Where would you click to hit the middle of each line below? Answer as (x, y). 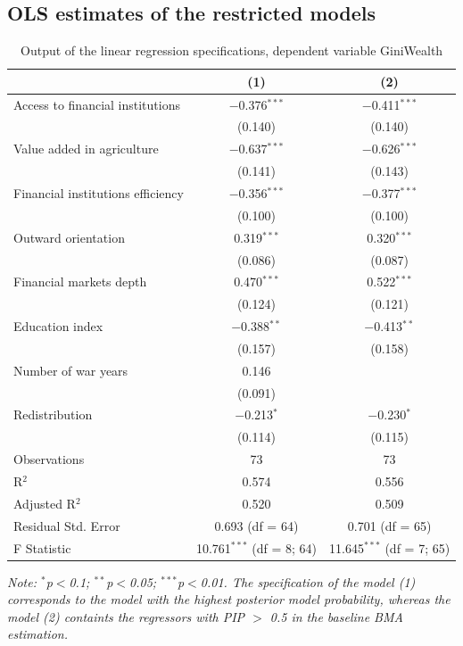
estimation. (37, 634)
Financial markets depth (80, 282)
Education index (58, 326)
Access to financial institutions (97, 104)
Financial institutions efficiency (99, 193)
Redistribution (53, 414)
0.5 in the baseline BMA (336, 616)
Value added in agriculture (86, 149)
